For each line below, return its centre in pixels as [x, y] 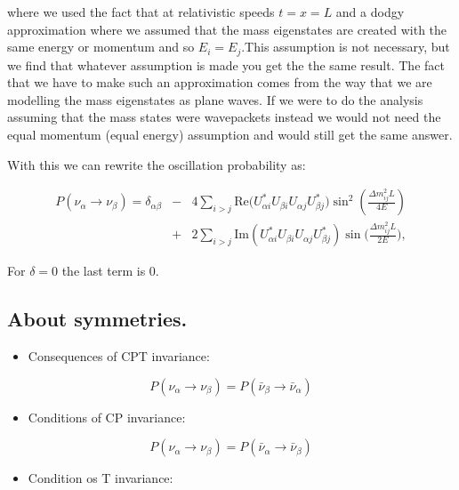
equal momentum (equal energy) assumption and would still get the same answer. [230, 135]
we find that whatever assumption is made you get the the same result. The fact [226, 64]
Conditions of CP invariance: [107, 417]
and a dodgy [370, 12]
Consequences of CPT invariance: [119, 355]
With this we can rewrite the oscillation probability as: [157, 164]
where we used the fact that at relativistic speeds [141, 12]
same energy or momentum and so [101, 47]
